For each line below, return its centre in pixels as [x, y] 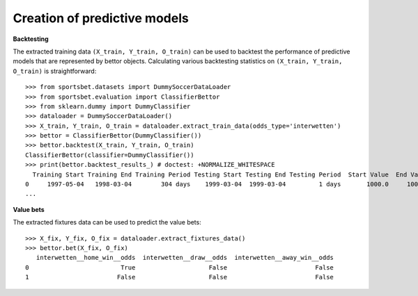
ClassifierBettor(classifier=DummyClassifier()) [110, 155]
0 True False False [180, 267]
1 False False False [180, 277]
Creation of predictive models [101, 18]
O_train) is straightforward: [55, 71]
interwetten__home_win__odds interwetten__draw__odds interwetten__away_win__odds [185, 258]
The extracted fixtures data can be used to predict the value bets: [107, 222]
